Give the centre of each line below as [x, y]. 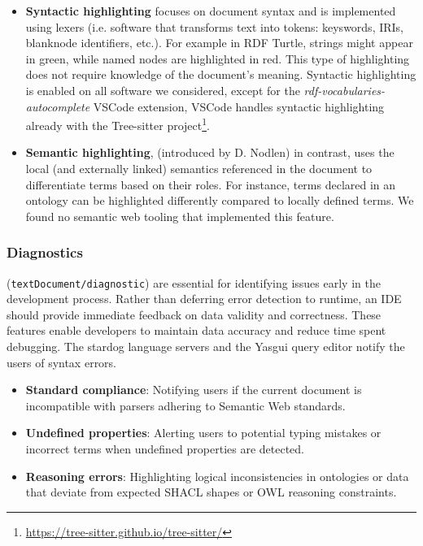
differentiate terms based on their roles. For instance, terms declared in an [211, 184]
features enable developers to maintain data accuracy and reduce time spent [196, 330]
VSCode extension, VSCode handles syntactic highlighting [239, 106]
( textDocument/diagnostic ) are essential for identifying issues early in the [194, 282]
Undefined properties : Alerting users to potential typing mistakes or [203, 433]
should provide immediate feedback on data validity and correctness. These [194, 314]
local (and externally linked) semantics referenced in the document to [199, 168]
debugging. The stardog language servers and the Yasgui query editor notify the [206, 347]
